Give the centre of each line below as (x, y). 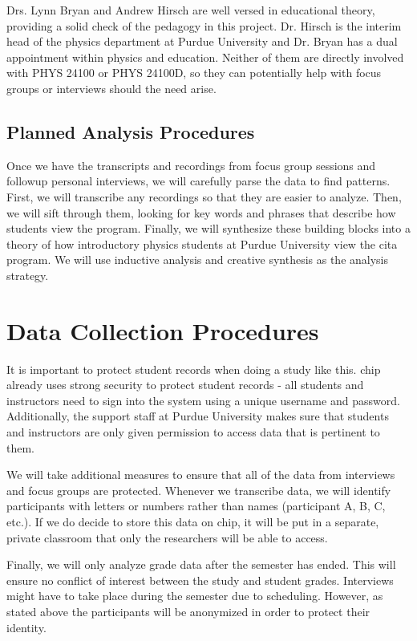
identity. (26, 627)
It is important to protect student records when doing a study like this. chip (194, 369)
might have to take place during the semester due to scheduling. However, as (195, 596)
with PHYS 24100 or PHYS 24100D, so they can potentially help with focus (194, 73)
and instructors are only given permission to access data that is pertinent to (193, 432)
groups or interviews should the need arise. (111, 88)
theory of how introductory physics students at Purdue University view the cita (202, 243)
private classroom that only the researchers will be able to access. (167, 537)
